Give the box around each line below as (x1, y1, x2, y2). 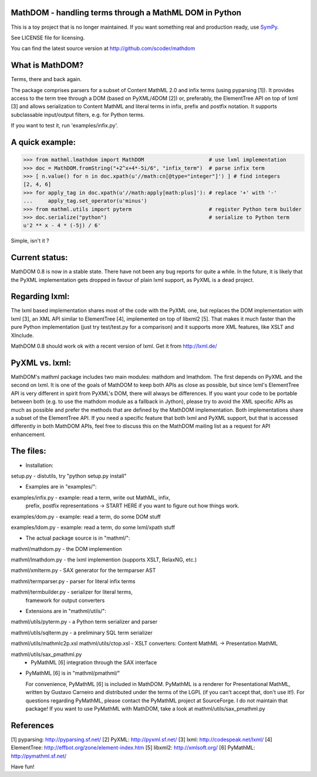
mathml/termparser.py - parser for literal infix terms (11, 577, 136, 584)
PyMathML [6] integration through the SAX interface (31, 659, 157, 666)
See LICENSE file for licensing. (11, 34, 85, 41)
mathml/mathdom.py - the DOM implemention (11, 545, 122, 552)
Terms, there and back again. (11, 76, 82, 83)
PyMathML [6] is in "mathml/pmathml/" (25, 670, 120, 677)
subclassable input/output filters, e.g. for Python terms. (11, 111, 145, 118)
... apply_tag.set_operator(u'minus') (23, 197, 147, 204)
